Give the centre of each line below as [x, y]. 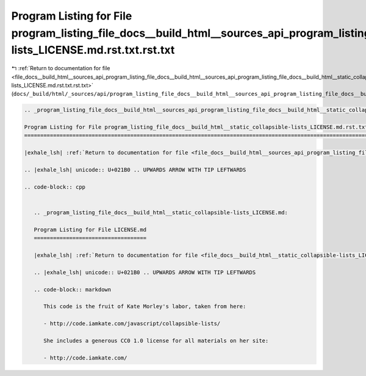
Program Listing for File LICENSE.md [90, 230]
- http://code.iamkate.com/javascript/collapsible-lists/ [132, 324]
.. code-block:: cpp [55, 187]
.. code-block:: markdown [73, 289]
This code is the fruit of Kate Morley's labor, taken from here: [145, 306]
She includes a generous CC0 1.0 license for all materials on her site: [156, 341]
